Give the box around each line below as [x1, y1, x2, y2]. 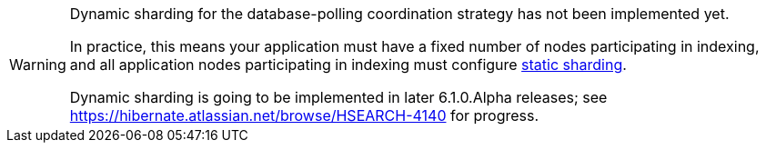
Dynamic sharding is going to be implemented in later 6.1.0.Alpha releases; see [69, 88, 608, 106]
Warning [9, 55, 66, 74]
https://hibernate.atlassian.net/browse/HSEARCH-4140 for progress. [69, 106, 539, 125]
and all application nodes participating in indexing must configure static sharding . [69, 55, 627, 74]
